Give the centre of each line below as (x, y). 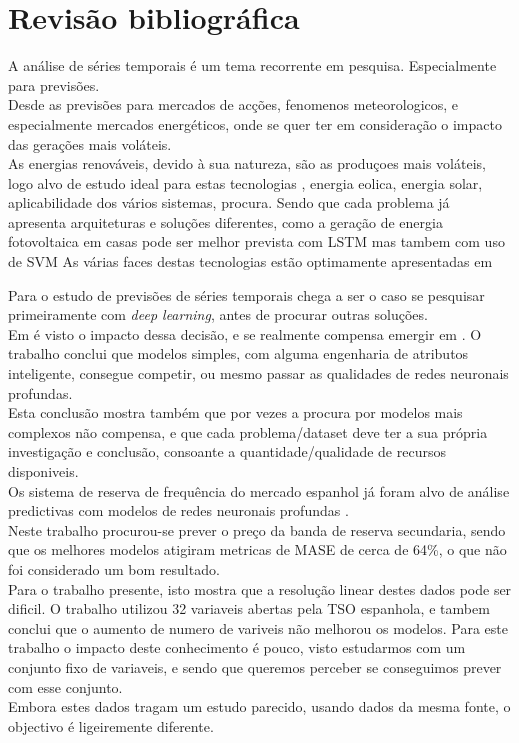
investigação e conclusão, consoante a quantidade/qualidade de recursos (227, 451)
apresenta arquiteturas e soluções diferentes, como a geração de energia (225, 221)
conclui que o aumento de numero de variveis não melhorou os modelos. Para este (258, 627)
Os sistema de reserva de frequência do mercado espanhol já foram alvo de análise (259, 490)
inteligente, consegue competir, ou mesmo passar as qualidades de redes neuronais (258, 373)
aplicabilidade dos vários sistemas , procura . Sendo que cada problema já (229, 202)
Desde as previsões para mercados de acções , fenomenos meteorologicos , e (233, 104)
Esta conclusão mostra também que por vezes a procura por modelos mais (235, 412)
